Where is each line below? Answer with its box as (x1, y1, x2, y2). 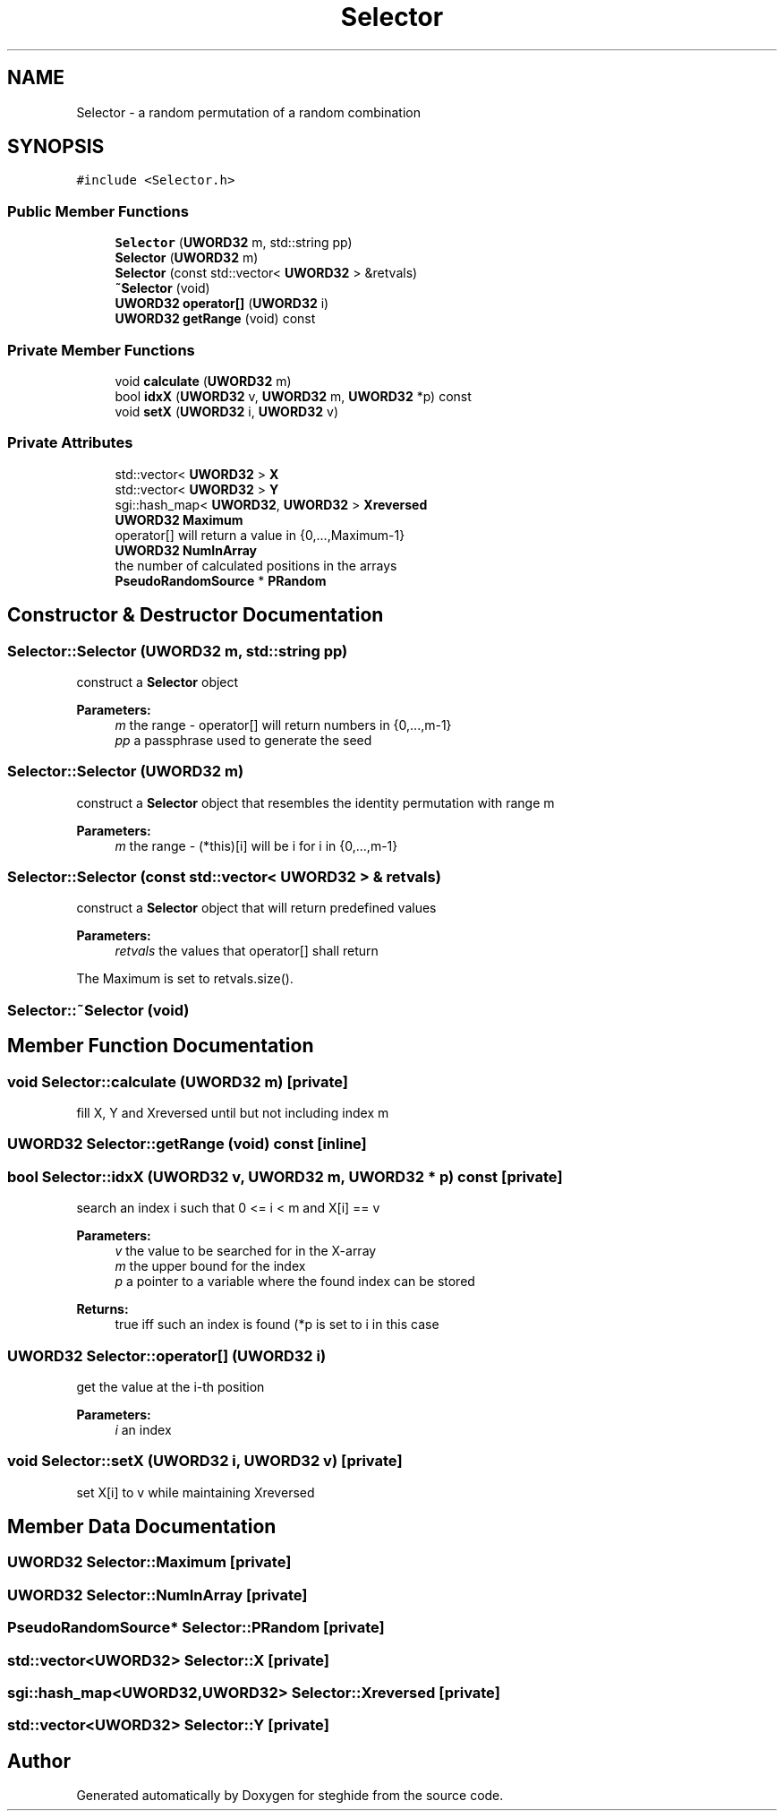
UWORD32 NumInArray (115, 542, 257, 558)
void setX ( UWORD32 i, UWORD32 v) (115, 403, 338, 419)
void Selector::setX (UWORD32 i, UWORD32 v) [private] (7, 1452, 403, 1471)
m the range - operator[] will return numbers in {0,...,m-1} (115, 716, 452, 733)
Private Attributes (7, 433, 133, 452)
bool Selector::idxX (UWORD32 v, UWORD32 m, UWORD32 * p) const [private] (7, 1167, 563, 1186)
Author (7, 1749, 71, 1772)
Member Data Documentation (7, 1515, 277, 1539)
